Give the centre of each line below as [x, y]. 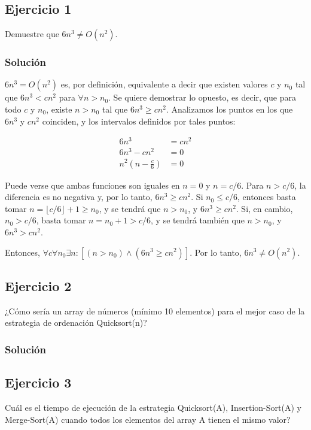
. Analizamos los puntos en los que [229, 109]
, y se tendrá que [130, 208]
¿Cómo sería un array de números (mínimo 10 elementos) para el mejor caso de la [155, 311]
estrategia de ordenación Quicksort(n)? [76, 322]
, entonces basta [267, 197]
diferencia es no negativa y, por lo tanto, [79, 197]
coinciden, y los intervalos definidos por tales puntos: [139, 121]
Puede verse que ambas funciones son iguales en [92, 185]
